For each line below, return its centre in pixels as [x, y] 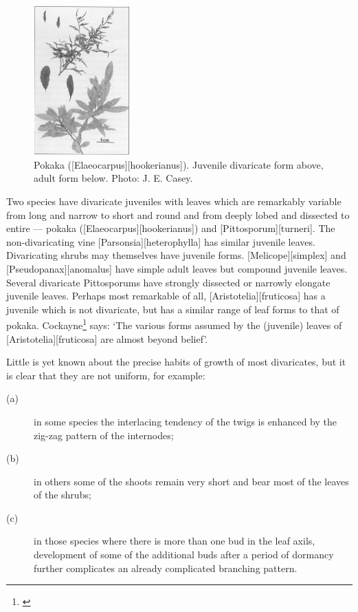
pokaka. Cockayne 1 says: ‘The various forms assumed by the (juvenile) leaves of [174, 324]
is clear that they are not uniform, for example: [106, 375]
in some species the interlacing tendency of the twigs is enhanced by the [185, 421]
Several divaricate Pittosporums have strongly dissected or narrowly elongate [168, 282]
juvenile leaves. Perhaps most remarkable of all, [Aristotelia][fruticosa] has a [166, 296]
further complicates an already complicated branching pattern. [166, 568]
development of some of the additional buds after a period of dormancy [184, 555]
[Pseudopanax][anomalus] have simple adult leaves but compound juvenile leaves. [177, 268]
